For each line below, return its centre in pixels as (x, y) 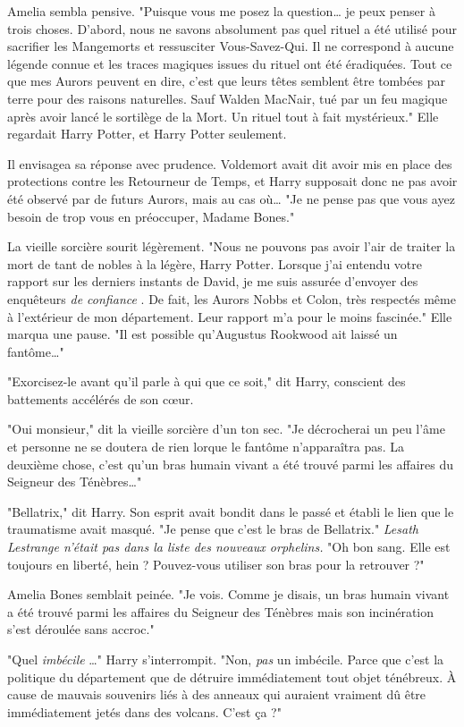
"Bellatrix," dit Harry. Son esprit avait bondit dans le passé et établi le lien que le (231, 511)
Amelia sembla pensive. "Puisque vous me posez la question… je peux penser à (221, 11)
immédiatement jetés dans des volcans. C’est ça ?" (144, 711)
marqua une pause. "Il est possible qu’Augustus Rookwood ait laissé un (202, 334)
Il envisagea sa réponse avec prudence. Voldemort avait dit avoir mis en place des (230, 163)
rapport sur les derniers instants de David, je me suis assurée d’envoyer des (213, 281)
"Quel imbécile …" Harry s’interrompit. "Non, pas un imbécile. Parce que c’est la (226, 659)
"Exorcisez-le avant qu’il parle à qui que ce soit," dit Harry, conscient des (207, 381)
